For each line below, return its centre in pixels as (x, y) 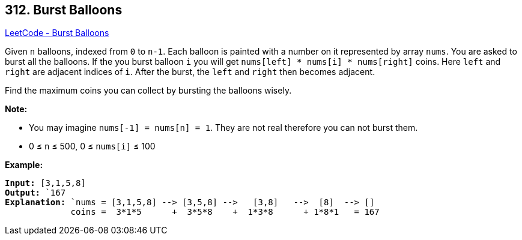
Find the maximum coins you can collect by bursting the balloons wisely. (148, 91)
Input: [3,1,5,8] (45, 183)
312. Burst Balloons (64, 10)
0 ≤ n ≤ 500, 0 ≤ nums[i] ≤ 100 (92, 146)
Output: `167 (35, 193)
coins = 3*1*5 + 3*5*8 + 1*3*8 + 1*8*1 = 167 (225, 212)
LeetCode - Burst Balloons (57, 33)
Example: (24, 165)
